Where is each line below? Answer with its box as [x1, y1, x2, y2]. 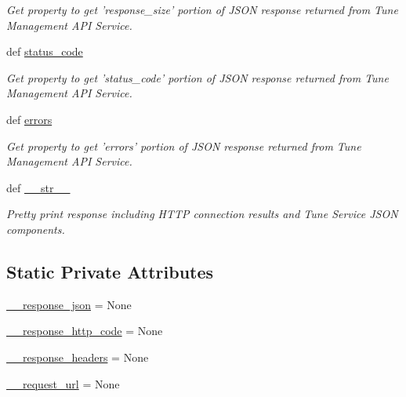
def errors [6, 111, 53, 127]
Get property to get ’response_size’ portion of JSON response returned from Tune [6, 2, 398, 17]
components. [6, 220, 65, 237]
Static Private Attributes [6, 259, 214, 283]
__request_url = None [6, 375, 120, 392]
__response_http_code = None [6, 322, 163, 339]
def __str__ [6, 179, 71, 195]
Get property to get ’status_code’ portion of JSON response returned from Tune [6, 69, 389, 86]
